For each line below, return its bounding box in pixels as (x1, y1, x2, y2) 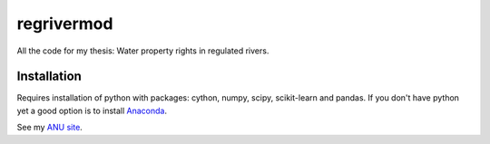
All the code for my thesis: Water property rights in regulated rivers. (16, 45, 269, 56)
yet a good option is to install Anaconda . (16, 105, 168, 116)
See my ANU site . (16, 122, 83, 133)
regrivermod (16, 14, 113, 34)
